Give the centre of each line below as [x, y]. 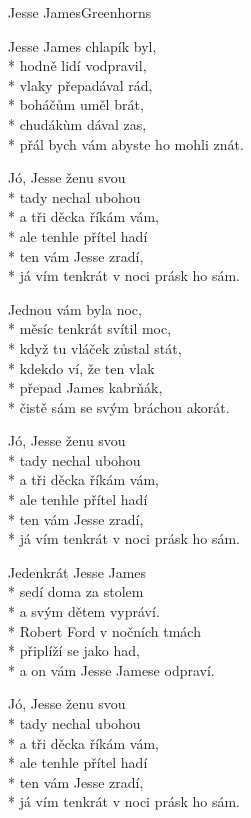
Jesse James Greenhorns [80, 12]
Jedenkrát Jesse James [77, 571]
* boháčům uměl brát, [76, 104]
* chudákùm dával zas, [77, 123]
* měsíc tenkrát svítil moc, [90, 328]
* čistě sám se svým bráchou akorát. [119, 406]
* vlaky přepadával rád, [80, 84]
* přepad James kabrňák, [85, 387]
